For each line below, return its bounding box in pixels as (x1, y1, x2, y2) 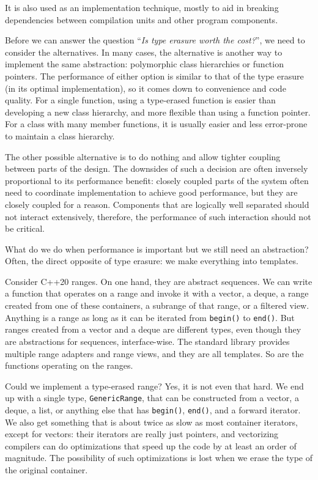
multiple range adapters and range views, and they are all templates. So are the (5, 347, 304, 360)
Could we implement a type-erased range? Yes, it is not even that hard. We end (5, 379, 304, 392)
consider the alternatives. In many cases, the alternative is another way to (5, 45, 283, 58)
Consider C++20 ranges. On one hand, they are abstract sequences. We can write (5, 275, 312, 287)
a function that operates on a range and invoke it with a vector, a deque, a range (5, 287, 309, 300)
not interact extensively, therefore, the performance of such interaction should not (5, 210, 311, 223)
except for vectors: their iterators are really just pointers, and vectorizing (5, 427, 279, 440)
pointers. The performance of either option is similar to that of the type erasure (5, 69, 304, 82)
